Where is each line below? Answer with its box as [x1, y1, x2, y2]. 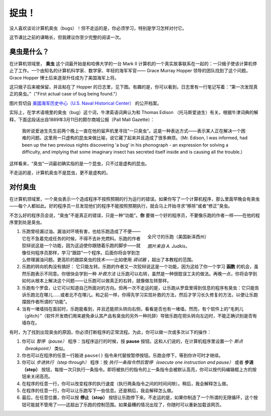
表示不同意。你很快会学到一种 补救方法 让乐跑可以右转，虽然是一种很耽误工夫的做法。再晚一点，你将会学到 [35, 270, 257, 276]
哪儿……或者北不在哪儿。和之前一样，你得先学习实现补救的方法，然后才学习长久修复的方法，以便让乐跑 [43, 291, 258, 297]
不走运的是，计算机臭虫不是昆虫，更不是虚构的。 [9, 169, 110, 175]
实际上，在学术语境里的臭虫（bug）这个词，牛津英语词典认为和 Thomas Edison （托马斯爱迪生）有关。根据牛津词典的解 [9, 110, 258, 116]
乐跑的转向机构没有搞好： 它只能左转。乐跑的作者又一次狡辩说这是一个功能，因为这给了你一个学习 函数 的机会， [22, 264, 254, 270]
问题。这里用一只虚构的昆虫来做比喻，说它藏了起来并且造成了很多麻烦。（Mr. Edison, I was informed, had [30, 135, 248, 141]
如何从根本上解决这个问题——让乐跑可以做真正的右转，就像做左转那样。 [22, 278, 172, 284]
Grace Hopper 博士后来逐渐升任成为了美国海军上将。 [9, 74, 119, 80]
